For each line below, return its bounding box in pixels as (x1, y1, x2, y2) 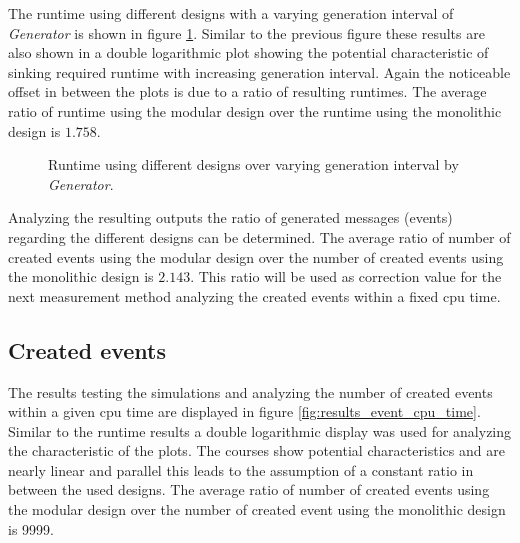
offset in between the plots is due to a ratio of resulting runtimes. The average (8, 81, 487, 102)
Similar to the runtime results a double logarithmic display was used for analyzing (8, 420, 512, 441)
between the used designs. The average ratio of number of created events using (8, 479, 490, 500)
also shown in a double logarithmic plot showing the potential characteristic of (8, 42, 489, 63)
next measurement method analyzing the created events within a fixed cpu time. (8, 285, 501, 306)
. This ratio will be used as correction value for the (190, 266, 502, 287)
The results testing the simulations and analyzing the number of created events (8, 381, 493, 402)
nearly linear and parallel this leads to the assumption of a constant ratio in (8, 459, 474, 480)
